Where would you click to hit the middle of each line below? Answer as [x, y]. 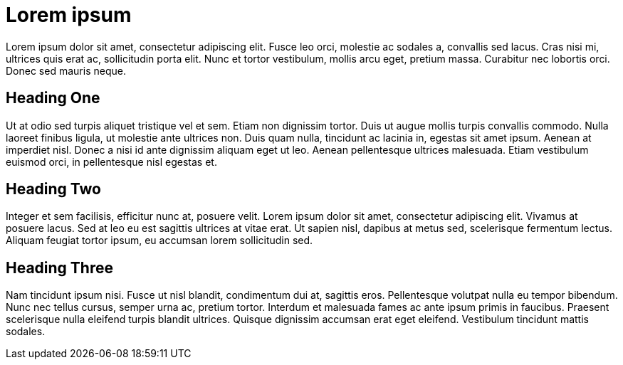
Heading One [53, 98]
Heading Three [59, 268]
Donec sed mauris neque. [66, 70]
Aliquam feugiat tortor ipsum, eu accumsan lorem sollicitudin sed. [159, 240]
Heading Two [53, 189]
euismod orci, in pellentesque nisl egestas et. [111, 162]
